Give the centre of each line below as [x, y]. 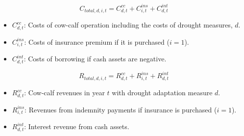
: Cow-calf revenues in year [64, 93]
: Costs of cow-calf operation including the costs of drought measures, [128, 25]
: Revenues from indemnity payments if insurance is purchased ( [121, 109]
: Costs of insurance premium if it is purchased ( [97, 41]
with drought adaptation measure [162, 93]
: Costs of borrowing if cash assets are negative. [95, 59]
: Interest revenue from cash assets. [77, 126]
